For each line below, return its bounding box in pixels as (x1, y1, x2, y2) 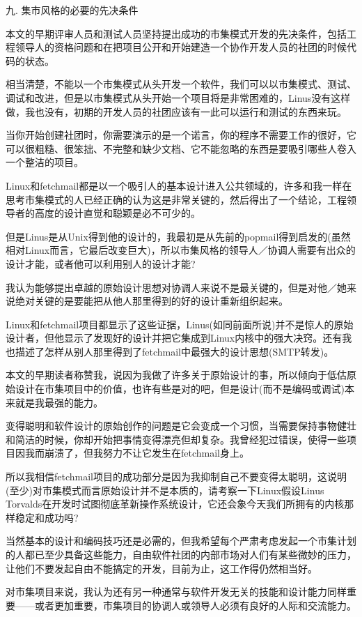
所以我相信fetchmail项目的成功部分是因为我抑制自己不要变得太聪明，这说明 (6, 469, 347, 484)
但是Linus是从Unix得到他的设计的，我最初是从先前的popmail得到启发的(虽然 (6, 229, 351, 243)
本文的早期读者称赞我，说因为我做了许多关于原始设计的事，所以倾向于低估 (6, 367, 347, 382)
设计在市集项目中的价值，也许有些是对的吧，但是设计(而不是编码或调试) (15, 381, 345, 396)
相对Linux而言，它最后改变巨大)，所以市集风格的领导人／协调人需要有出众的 (6, 243, 356, 257)
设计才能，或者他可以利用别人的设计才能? (6, 256, 196, 271)
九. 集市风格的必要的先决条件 (6, 3, 139, 17)
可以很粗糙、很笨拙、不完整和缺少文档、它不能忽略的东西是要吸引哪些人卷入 (6, 141, 356, 155)
